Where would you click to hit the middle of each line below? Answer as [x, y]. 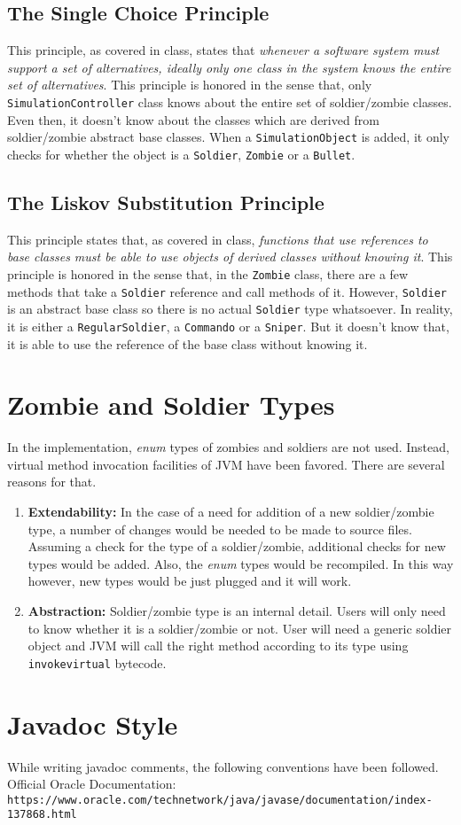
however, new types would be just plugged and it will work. [190, 581]
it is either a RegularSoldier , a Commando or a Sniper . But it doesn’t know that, [228, 326]
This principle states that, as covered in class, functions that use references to [218, 239]
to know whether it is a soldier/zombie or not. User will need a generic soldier [240, 628]
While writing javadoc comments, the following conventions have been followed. [223, 766]
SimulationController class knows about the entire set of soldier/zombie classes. [230, 101]
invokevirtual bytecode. [97, 662]
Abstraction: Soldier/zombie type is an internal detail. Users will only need [237, 611]
